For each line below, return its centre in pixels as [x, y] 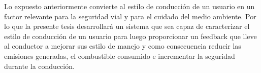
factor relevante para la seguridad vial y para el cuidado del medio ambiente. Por [130, 16]
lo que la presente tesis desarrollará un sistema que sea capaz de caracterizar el [127, 26]
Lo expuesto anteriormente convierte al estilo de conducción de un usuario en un [129, 6]
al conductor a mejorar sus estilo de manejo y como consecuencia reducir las [123, 46]
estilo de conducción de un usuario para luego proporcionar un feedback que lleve [130, 36]
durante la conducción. [39, 66]
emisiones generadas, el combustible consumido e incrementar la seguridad [120, 56]
